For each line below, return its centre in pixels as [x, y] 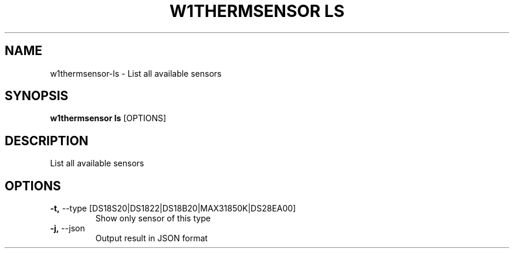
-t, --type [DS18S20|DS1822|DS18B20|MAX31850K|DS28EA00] [173, 208]
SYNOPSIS [37, 96]
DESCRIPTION [47, 141]
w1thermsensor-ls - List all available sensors [136, 73]
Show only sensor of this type [153, 218]
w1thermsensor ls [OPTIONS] [108, 118]
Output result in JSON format [151, 238]
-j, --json [67, 228]
